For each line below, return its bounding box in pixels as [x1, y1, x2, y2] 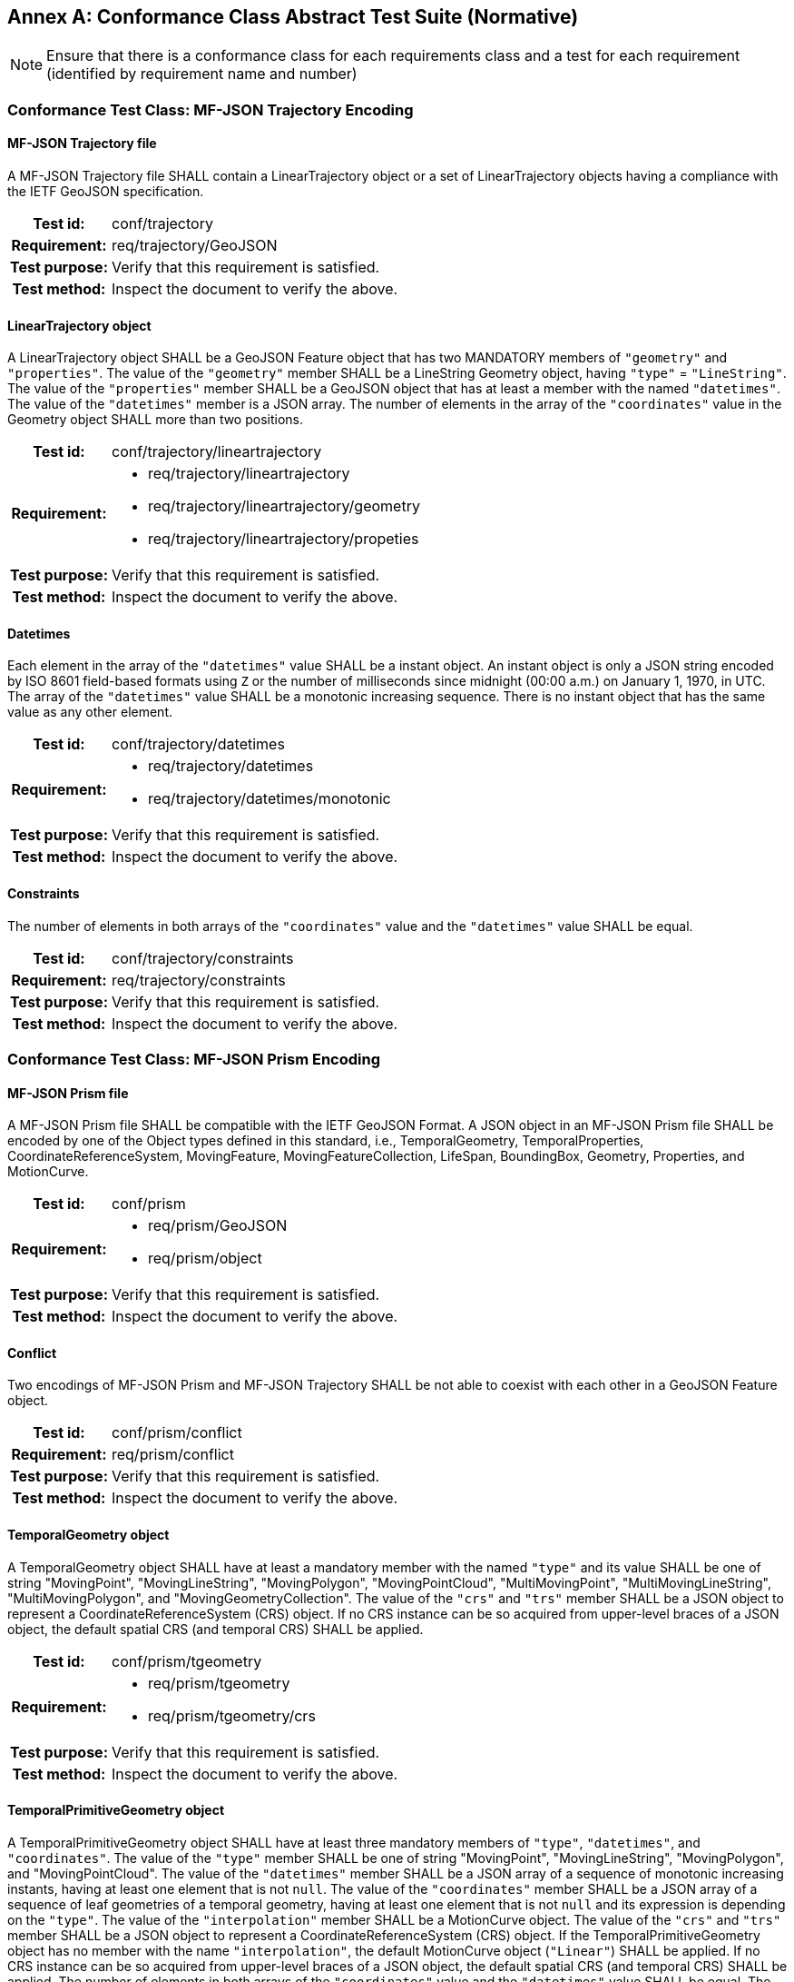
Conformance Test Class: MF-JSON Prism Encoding [7, 1050, 381, 1069]
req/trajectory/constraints [111, 970, 286, 989]
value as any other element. [7, 704, 172, 720]
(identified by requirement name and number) [46, 64, 358, 84]
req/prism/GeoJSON [147, 1216, 288, 1235]
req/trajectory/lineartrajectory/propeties [147, 530, 419, 549]
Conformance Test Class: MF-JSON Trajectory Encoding [7, 100, 414, 119]
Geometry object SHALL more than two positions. [7, 411, 304, 428]
